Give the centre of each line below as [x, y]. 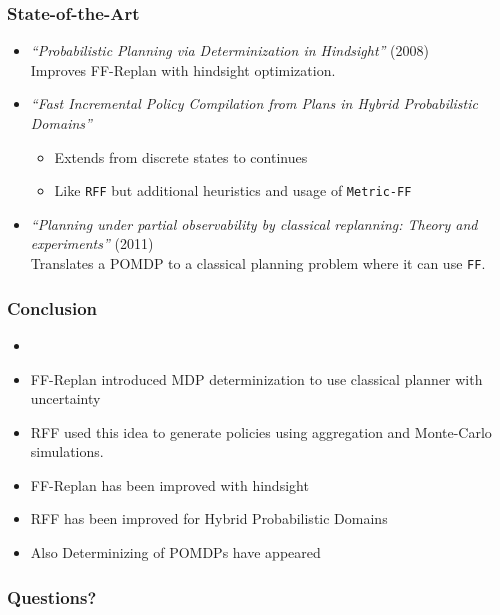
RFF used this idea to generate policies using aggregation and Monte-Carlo [261, 431]
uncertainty [65, 398]
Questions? [52, 596]
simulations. [67, 451]
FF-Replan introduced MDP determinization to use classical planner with [256, 378]
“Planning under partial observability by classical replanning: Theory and [254, 223]
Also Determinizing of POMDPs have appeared [175, 552]
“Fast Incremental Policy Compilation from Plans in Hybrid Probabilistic [254, 103]
